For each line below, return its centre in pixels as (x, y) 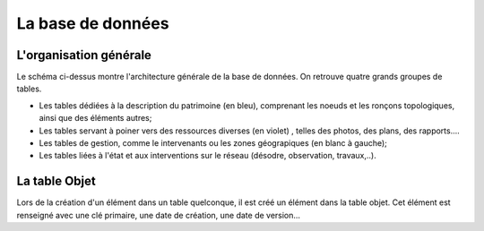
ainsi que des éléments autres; (95, 118)
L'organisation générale (84, 55)
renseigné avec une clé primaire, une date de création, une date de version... (158, 215)
